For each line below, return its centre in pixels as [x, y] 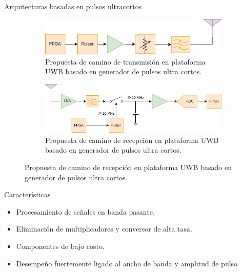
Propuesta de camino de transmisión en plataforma [125, 61]
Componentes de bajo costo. [60, 246]
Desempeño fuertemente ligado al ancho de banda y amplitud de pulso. [128, 263]
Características [27, 194]
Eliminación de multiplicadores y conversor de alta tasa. [104, 229]
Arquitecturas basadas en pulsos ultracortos [73, 6]
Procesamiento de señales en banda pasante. [85, 211]
